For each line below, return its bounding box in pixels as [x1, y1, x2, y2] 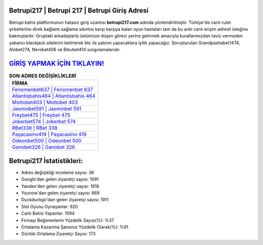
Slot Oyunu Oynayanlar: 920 [21, 204, 78, 209]
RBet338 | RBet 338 [12, 125, 58, 132]
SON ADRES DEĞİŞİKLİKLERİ [9, 73, 76, 79]
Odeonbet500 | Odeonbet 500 [12, 137, 82, 144]
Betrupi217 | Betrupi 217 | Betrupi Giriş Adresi [9, 6, 149, 15]
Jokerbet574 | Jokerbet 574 [12, 118, 76, 125]
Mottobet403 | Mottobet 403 [12, 99, 78, 106]
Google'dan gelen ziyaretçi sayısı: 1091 [21, 176, 99, 182]
